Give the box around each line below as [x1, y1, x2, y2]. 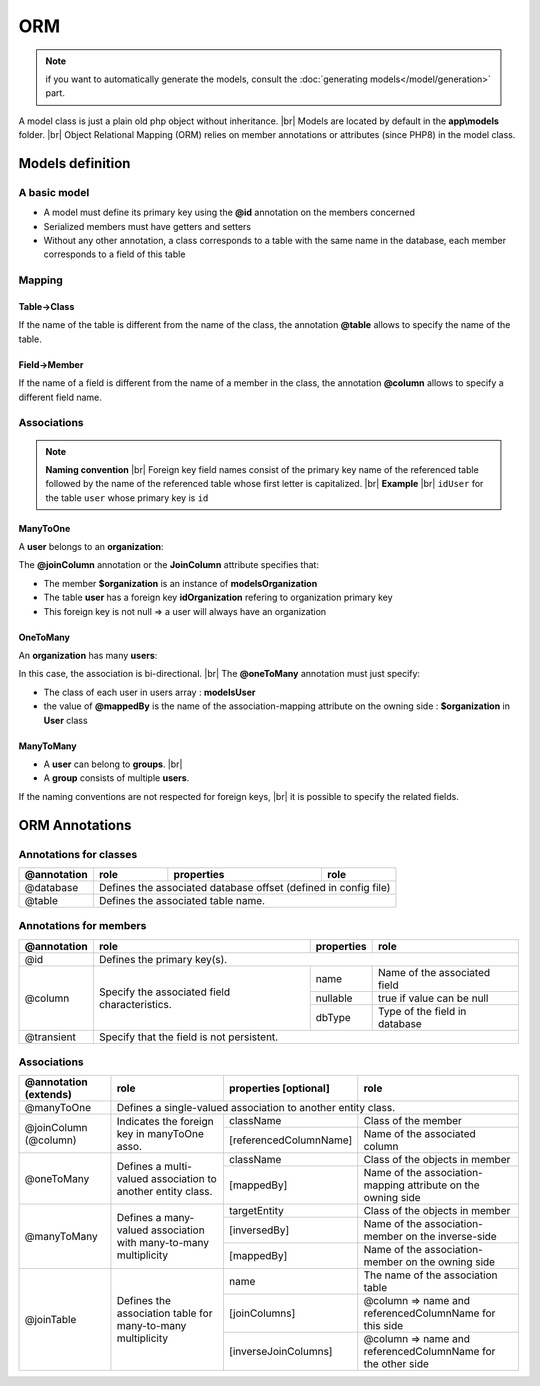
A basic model [18, 185, 90, 199]
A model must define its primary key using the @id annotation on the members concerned [43, 206, 415, 219]
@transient [24, 1030, 77, 1044]
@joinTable [24, 1313, 77, 1327]
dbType [315, 1010, 352, 1024]
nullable [315, 991, 353, 1005]
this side [363, 1319, 404, 1333]
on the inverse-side [405, 1230, 497, 1244]
